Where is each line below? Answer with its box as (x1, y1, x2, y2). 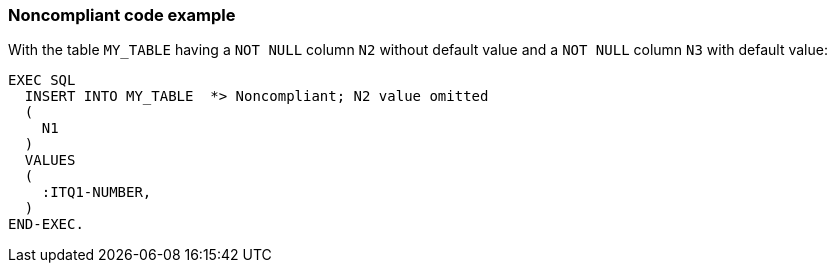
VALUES (24, 152, 76, 169)
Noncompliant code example (8, 5, 236, 25)
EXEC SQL (8, 72, 76, 89)
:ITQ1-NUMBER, (41, 184, 152, 201)
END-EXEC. (8, 216, 84, 233)
